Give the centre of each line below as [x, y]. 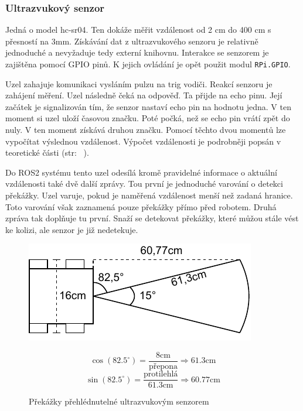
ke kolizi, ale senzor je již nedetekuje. [72, 229]
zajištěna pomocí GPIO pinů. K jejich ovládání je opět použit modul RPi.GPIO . [148, 64]
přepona [163, 367]
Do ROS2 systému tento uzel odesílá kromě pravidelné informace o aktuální [141, 172]
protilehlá [161, 374]
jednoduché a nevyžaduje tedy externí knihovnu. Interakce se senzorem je [137, 52]
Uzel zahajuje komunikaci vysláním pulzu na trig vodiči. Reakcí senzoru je [139, 83]
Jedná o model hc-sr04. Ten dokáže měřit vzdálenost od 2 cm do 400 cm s [138, 30]
